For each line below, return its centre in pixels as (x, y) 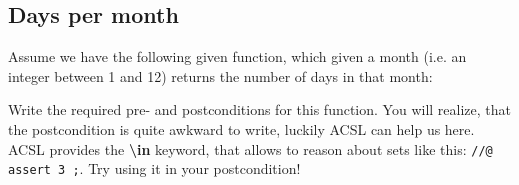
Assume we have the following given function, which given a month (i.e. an (237, 56)
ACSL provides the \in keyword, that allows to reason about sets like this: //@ (250, 148)
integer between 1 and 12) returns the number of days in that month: (220, 75)
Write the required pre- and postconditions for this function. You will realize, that (259, 109)
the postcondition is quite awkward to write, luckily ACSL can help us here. (241, 128)
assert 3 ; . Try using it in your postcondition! (154, 168)
